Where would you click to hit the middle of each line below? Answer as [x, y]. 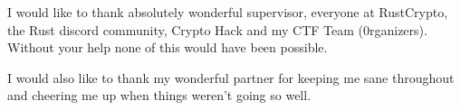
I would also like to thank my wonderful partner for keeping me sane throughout [231, 77]
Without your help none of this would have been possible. [168, 47]
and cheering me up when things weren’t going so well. [159, 95]
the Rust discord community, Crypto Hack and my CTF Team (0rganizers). [217, 29]
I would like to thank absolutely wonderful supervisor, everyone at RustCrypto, [228, 12]
